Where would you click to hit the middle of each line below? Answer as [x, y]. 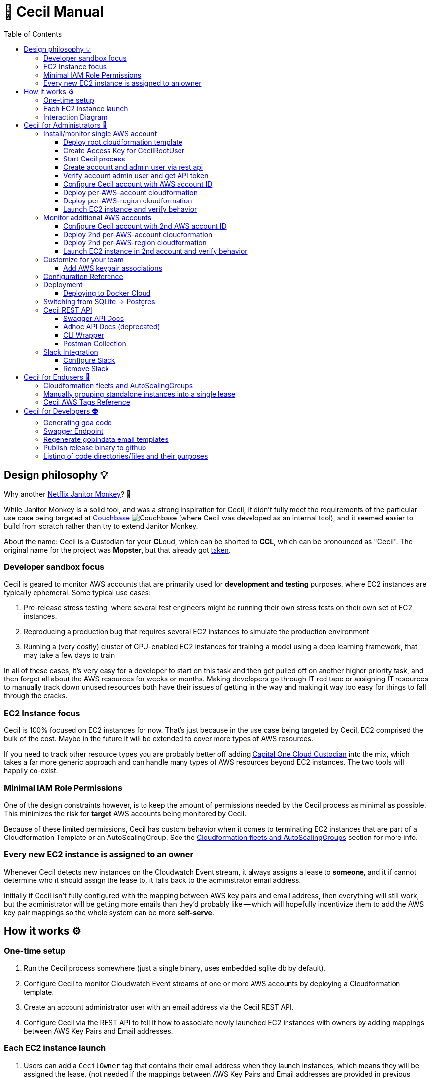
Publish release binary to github [95, 447]
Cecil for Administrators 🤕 [65, 125]
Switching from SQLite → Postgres [99, 301]
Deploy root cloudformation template [123, 142]
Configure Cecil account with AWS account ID [138, 184]
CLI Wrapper [84, 335]
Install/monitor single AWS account [100, 133]
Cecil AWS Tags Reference [87, 402]
